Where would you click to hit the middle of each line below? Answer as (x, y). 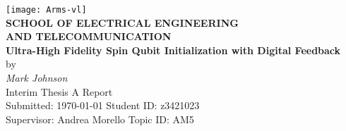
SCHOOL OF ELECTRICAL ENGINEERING (122, 22)
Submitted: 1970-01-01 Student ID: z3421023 (103, 105)
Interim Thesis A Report (59, 91)
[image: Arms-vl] (46, 10)
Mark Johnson (37, 78)
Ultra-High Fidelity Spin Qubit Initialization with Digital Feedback (173, 50)
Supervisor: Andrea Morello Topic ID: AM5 (100, 119)
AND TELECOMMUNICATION (89, 36)
